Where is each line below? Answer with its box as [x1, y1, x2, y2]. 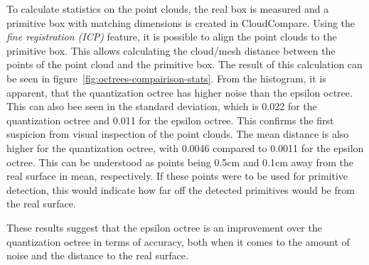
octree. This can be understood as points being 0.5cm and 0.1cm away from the [6, 154, 354, 169]
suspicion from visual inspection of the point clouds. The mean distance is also [6, 126, 349, 141]
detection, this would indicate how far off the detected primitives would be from [6, 182, 355, 197]
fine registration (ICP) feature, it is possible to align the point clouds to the [6, 29, 337, 44]
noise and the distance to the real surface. [6, 248, 188, 263]
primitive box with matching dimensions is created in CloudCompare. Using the [6, 15, 355, 30]
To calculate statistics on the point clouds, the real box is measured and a [6, 1, 329, 16]
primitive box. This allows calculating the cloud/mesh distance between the [6, 43, 336, 58]
